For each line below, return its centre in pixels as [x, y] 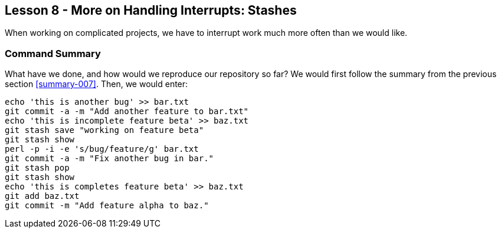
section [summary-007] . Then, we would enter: [96, 84]
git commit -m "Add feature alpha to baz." [107, 206]
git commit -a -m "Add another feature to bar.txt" [127, 111]
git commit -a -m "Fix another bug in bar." [109, 159]
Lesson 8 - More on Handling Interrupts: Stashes [151, 10]
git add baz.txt [42, 196]
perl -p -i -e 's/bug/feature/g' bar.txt [102, 149]
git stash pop [37, 168]
